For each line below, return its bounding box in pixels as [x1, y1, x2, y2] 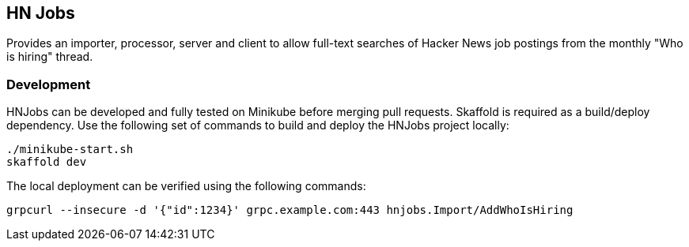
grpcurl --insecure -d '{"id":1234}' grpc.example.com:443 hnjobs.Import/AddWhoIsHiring [6, 204, 574, 217]
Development [6, 76, 91, 92]
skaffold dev [6, 155, 87, 169]
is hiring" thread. [6, 50, 93, 64]
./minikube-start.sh [6, 143, 134, 156]
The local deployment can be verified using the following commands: [6, 179, 366, 193]
